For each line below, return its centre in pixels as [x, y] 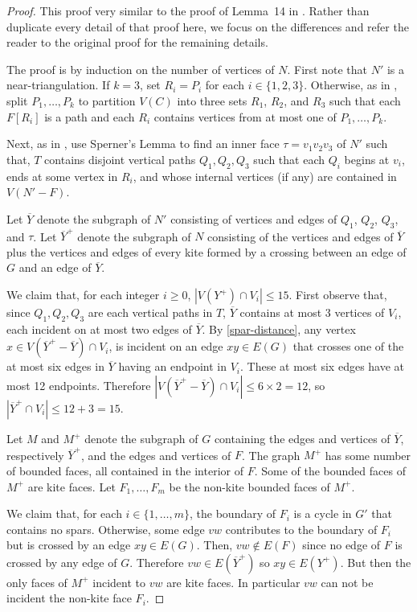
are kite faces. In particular [233, 582]
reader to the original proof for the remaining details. [137, 42]
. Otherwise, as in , [351, 85]
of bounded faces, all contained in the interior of [125, 470]
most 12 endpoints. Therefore [79, 386]
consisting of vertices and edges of [254, 218]
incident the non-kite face [69, 598]
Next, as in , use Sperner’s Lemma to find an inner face [143, 144]
